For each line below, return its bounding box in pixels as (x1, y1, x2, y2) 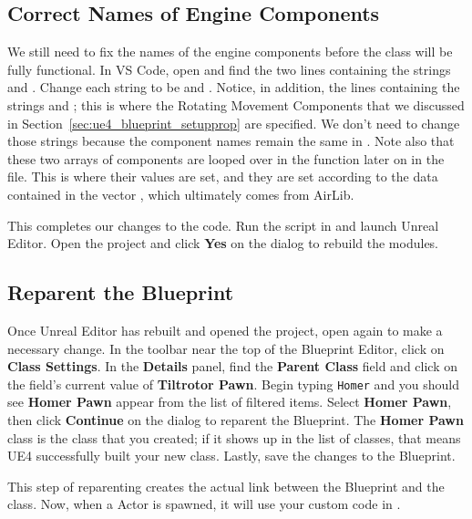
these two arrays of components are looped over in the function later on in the (7, 149, 445, 168)
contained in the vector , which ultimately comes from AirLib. (7, 184, 354, 203)
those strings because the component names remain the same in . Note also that (7, 131, 455, 151)
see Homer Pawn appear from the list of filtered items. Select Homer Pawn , (7, 392, 452, 411)
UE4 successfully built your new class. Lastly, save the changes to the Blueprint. (7, 446, 456, 465)
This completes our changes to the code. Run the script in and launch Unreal (7, 215, 439, 234)
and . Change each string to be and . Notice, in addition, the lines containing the (7, 78, 460, 97)
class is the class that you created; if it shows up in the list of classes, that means (7, 428, 461, 447)
